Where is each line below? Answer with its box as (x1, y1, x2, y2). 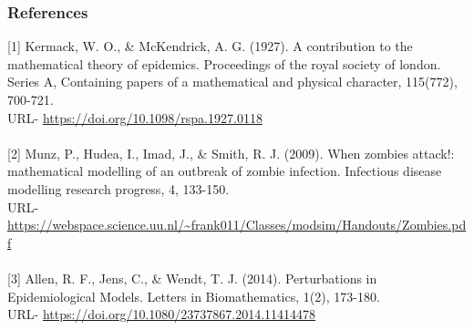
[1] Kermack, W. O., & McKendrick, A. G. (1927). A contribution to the (7, 36, 413, 56)
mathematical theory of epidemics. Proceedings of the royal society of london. (7, 54, 441, 73)
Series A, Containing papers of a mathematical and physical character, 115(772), (7, 72, 458, 91)
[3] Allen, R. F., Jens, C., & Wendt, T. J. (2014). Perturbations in (7, 268, 377, 287)
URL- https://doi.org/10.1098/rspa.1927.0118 (7, 108, 263, 127)
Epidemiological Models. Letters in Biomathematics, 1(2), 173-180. (7, 286, 380, 305)
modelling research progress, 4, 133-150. (7, 179, 230, 198)
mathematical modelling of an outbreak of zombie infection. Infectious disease (7, 161, 442, 180)
